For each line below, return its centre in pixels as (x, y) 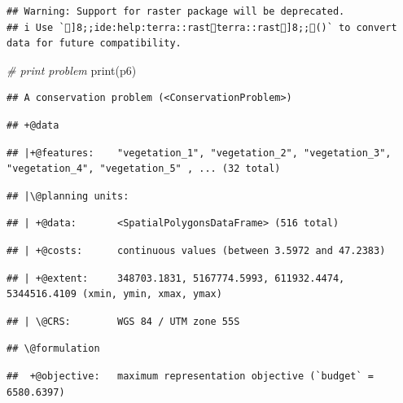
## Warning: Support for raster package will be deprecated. (176, 11)
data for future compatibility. (94, 44)
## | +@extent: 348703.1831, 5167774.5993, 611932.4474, (176, 278)
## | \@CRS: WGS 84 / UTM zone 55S (123, 321)
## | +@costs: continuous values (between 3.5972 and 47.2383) (196, 250)
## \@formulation (53, 349)
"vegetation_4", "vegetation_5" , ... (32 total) (144, 169)
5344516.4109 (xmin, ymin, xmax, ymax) (114, 294)
